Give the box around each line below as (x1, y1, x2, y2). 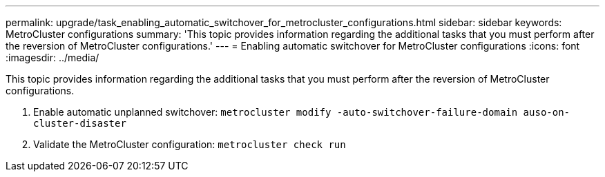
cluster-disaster (33, 118, 126, 129)
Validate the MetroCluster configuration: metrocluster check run (33, 138, 346, 150)
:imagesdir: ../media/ (6, 52, 99, 63)
